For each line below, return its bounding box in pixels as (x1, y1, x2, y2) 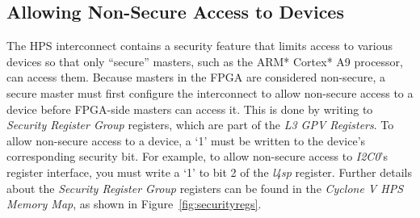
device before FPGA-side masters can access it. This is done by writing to (6, 100, 373, 117)
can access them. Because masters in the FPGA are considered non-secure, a (6, 69, 386, 86)
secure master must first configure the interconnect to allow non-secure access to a (6, 84, 414, 101)
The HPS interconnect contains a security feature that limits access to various (6, 37, 393, 54)
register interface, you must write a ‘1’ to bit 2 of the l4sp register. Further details (6, 163, 412, 180)
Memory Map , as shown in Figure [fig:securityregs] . (6, 195, 262, 212)
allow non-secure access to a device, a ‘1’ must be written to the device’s (6, 132, 366, 149)
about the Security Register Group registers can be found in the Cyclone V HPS (6, 179, 404, 196)
